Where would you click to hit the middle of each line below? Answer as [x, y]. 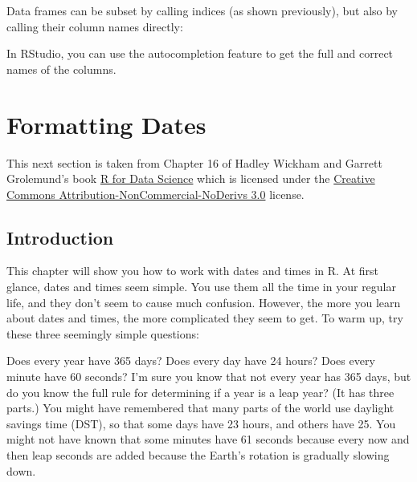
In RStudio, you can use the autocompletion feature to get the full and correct [200, 53]
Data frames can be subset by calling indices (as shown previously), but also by [202, 10]
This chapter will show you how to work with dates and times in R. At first [193, 271]
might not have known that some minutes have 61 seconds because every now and [208, 439]
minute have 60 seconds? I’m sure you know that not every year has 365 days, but [209, 377]
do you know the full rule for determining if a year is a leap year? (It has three [200, 392]
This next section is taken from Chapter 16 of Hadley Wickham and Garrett [194, 162]
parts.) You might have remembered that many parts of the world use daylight [200, 408]
